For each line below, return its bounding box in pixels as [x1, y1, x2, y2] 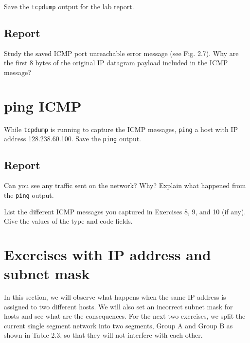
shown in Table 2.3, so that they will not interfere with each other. [4, 330, 203, 340]
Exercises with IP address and [4, 244, 211, 264]
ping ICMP [4, 95, 82, 115]
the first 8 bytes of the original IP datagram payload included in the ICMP [4, 57, 228, 68]
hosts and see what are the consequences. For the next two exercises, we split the [4, 311, 246, 321]
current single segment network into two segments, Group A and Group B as [4, 320, 233, 330]
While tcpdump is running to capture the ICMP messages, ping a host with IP [4, 124, 238, 134]
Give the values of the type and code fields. [4, 216, 133, 226]
